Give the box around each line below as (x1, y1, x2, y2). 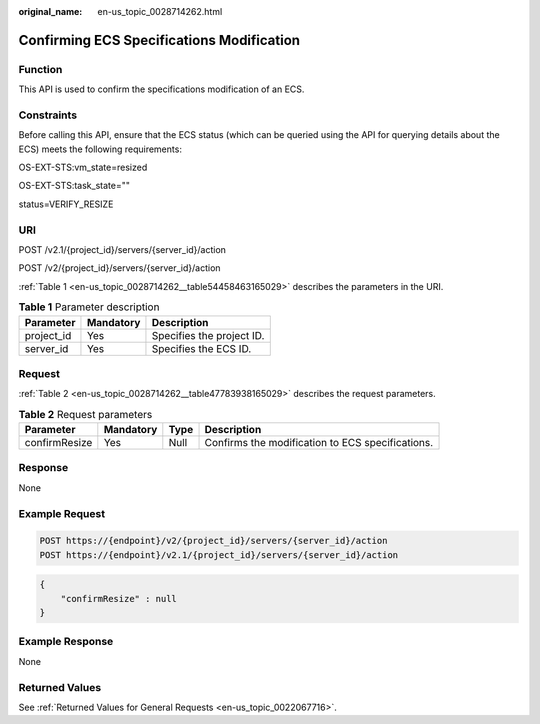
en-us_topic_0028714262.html (97, 6, 223, 17)
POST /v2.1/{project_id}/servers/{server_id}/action (18, 244, 227, 255)
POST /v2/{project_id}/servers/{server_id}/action (18, 262, 221, 274)
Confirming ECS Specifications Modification (18, 31, 300, 49)
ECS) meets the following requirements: (18, 143, 182, 155)
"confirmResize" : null (60, 593, 177, 604)
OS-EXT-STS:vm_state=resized (18, 161, 148, 174)
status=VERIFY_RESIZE (18, 198, 114, 210)
